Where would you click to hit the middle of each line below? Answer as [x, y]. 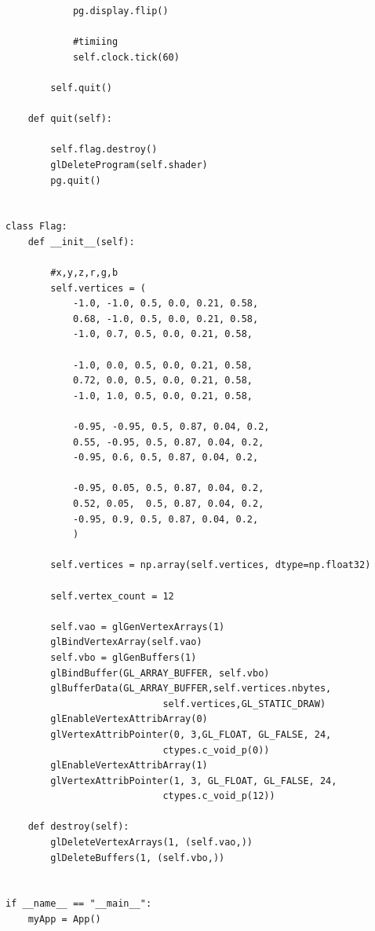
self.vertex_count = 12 [112, 596]
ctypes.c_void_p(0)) [216, 750]
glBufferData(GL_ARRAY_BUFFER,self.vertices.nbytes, [191, 689]
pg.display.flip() [120, 11]
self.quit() [82, 88]
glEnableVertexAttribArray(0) [129, 719]
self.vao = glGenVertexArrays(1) [138, 627]
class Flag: [36, 227]
